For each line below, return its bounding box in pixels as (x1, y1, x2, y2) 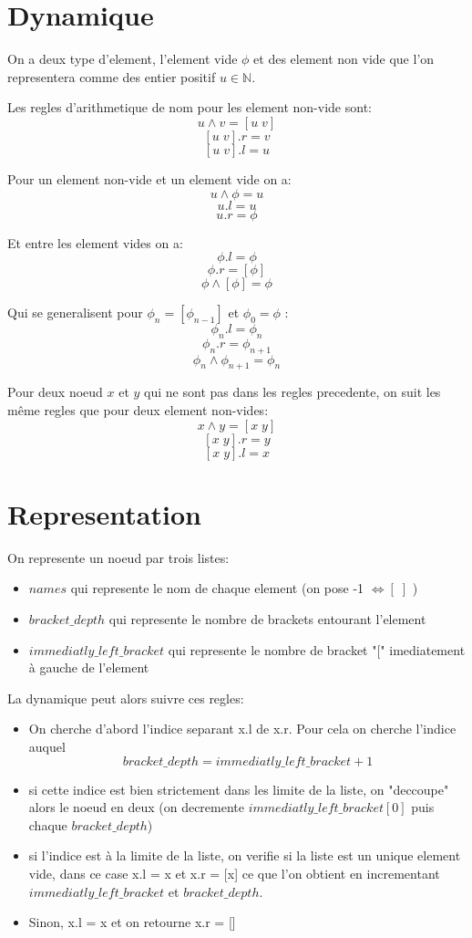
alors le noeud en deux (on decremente (28, 797, 244, 817)
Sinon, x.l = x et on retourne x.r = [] (28, 912, 236, 932)
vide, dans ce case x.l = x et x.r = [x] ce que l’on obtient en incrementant (28, 863, 440, 882)
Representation (7, 495, 201, 532)
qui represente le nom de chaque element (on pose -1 (70, 578, 364, 598)
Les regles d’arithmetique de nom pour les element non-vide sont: (7, 98, 372, 117)
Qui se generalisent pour (7, 303, 143, 322)
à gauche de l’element (28, 658, 149, 677)
